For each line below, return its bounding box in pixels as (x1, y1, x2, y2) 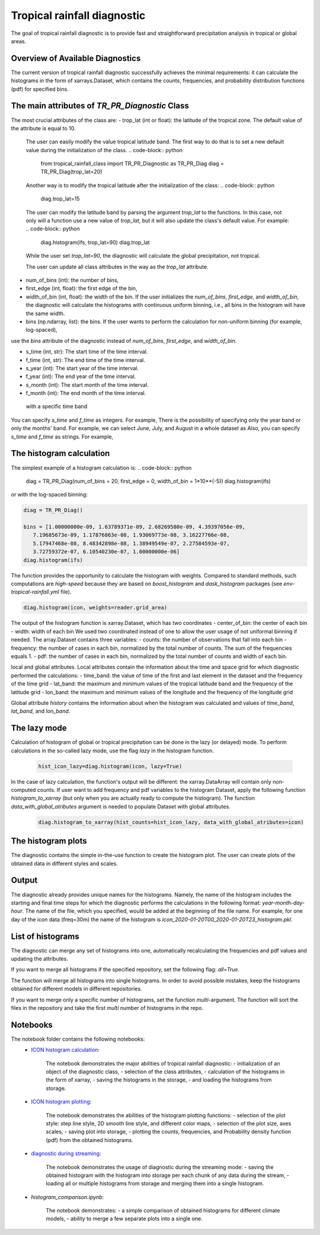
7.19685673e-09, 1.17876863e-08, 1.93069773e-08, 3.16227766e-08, (33, 532, 230, 538)
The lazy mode (11, 723, 67, 733)
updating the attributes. (11, 955, 68, 962)
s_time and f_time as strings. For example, (11, 433, 114, 440)
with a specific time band (25, 403, 88, 410)
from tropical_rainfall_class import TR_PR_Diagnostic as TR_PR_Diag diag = (40, 160, 225, 167)
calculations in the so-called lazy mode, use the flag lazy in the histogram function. (11, 747, 215, 754)
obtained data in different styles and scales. (11, 859, 118, 867)
